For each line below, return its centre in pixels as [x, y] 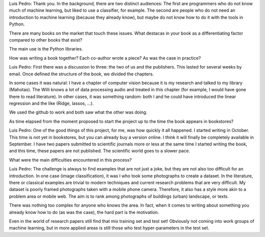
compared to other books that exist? [46, 40]
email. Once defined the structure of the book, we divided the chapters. [81, 74]
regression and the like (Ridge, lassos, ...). [52, 103]
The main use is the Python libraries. [46, 49]
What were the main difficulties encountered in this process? [70, 160]
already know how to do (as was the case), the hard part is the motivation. [84, 212]
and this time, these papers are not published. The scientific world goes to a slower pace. [100, 151]
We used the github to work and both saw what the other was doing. [78, 112]
